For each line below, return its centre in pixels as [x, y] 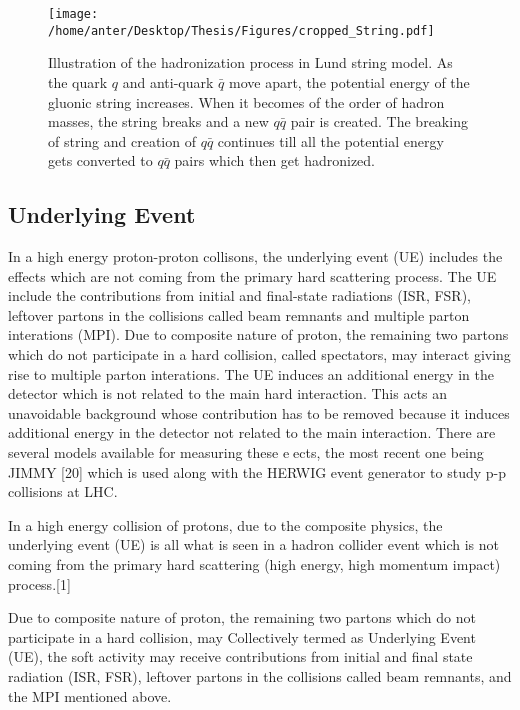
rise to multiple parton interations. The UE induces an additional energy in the [251, 373]
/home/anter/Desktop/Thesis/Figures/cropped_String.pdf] [241, 30]
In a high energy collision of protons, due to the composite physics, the [225, 524]
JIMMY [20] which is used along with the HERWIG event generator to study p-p [257, 471]
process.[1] [39, 583]
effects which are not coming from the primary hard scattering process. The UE [252, 275]
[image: [73, 14]
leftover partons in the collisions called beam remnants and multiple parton [239, 314]
